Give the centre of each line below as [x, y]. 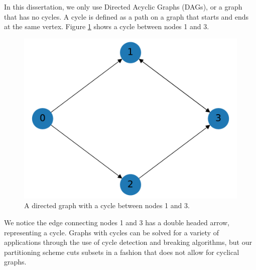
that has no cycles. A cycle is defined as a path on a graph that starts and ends [126, 16]
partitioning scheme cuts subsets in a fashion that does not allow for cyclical [122, 252]
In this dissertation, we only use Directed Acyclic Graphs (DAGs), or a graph [123, 7]
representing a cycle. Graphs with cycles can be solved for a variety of [111, 232]
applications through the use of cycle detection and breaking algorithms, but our [128, 242]
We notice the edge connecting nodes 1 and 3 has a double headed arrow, [117, 222]
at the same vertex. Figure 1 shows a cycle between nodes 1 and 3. [107, 26]
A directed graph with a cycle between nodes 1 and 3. [107, 205]
